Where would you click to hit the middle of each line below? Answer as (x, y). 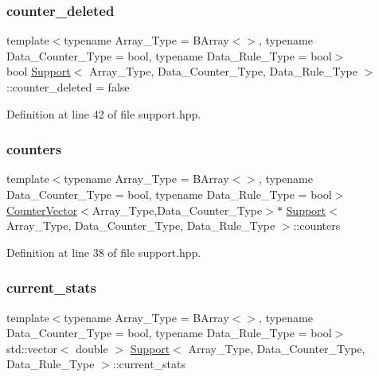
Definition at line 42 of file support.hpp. (104, 113)
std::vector (32, 348)
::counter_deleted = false (68, 87)
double (92, 348)
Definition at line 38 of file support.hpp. (104, 252)
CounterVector (42, 210)
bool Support (39, 71)
